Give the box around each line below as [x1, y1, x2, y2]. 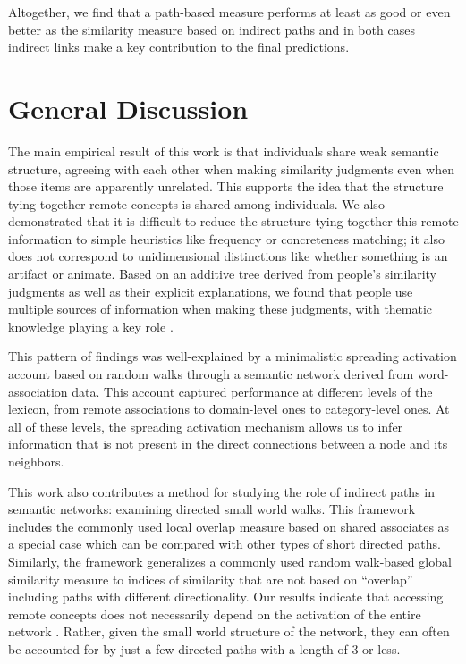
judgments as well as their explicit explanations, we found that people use [8, 282, 413, 300]
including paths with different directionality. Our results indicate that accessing [8, 587, 444, 606]
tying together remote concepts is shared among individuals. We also [8, 194, 385, 213]
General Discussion [8, 89, 249, 126]
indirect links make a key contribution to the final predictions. [8, 38, 350, 56]
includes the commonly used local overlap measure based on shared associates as [8, 517, 450, 535]
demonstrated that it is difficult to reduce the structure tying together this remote [8, 212, 459, 231]
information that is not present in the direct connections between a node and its [8, 434, 448, 453]
